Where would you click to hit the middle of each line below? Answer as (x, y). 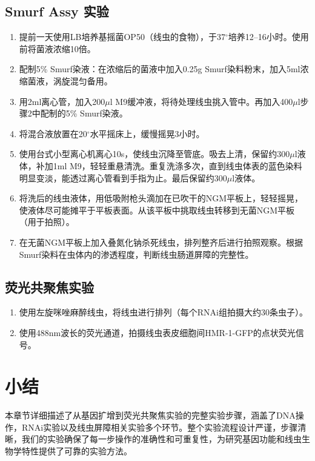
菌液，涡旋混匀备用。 (70, 80)
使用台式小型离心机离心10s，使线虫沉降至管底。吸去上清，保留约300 (154, 154)
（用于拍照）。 (47, 222)
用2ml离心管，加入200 (62, 101)
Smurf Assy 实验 (57, 11)
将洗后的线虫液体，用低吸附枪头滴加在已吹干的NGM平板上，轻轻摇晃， (161, 198)
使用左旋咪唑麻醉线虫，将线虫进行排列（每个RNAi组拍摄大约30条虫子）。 (163, 312)
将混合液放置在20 (53, 133)
